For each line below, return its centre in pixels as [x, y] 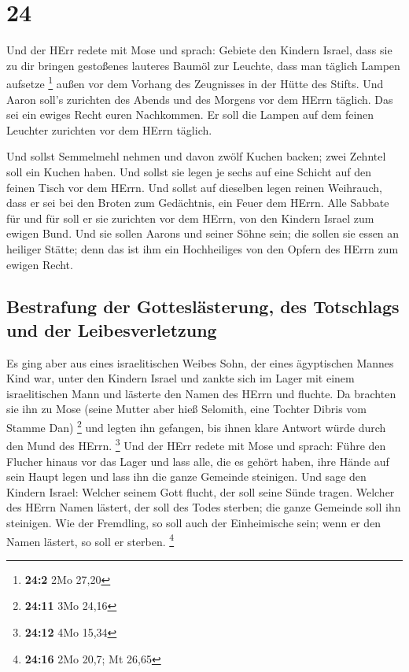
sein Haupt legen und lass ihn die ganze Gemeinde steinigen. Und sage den [186, 476]
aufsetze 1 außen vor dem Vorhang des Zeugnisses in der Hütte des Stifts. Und [195, 82]
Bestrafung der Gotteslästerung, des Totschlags [203, 306]
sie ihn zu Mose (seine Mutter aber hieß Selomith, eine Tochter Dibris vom [186, 409]
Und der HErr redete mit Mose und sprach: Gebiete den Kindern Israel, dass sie [199, 50]
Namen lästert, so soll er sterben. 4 [90, 540]
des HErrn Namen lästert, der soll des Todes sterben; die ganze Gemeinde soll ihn [204, 507]
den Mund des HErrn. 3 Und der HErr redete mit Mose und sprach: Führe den [196, 444]
